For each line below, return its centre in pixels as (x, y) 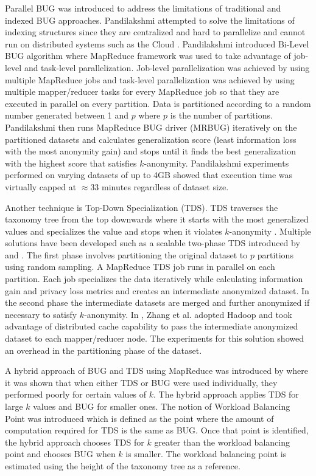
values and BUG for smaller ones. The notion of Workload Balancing (162, 406)
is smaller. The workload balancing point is (206, 454)
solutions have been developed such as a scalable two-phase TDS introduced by (153, 243)
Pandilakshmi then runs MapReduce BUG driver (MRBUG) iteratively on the (151, 127)
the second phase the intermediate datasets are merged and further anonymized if (157, 302)
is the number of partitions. (221, 115)
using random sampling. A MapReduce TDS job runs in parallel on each (140, 267)
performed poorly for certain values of (76, 394)
